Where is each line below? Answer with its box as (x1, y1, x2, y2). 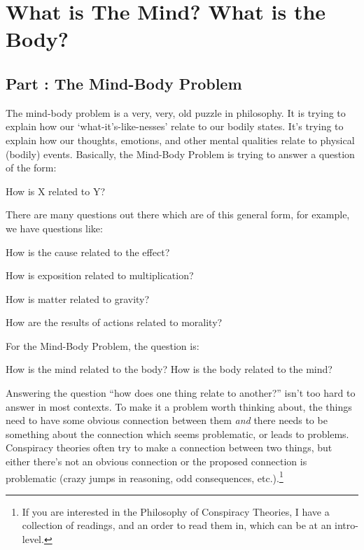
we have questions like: (6, 220, 103, 235)
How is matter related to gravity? (6, 291, 150, 306)
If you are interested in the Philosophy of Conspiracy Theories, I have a (22, 504, 330, 519)
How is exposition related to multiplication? (6, 268, 194, 283)
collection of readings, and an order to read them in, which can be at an (22, 518, 332, 533)
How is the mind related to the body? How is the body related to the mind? (6, 362, 332, 376)
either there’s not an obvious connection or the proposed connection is (6, 454, 307, 469)
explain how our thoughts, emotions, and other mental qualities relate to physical (6, 132, 355, 147)
